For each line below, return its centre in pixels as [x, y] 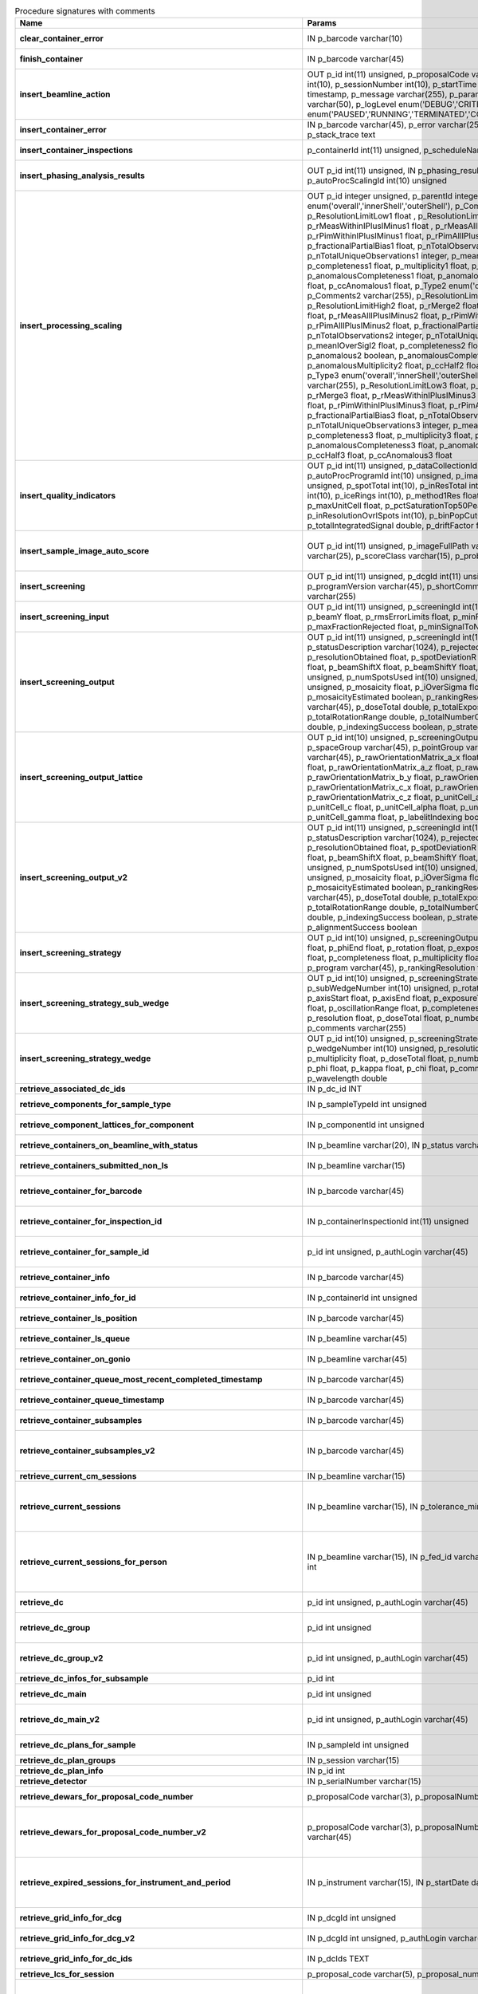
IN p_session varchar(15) [353, 1760]
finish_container [51, 59]
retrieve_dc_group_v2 [61, 1658]
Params [322, 23]
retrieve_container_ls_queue [75, 1338]
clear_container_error [61, 38]
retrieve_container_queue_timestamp [92, 1400]
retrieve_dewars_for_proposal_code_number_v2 [113, 1832]
